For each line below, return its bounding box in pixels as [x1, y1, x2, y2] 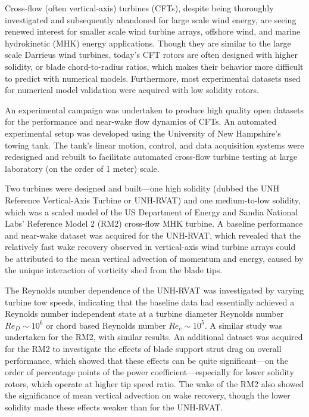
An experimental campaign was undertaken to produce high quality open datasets [5, 103, 304, 116]
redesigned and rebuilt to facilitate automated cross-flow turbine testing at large [5, 150, 298, 163]
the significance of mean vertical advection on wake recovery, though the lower [5, 389, 291, 401]
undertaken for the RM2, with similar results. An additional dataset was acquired [5, 330, 303, 343]
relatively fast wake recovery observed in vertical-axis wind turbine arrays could [5, 240, 296, 253]
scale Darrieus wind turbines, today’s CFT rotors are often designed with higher [5, 48, 298, 61]
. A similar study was [204, 319, 283, 331]
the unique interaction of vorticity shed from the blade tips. [5, 264, 223, 276]
